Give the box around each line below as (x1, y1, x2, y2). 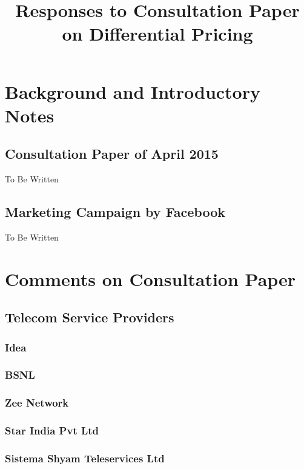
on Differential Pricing (62, 21, 253, 46)
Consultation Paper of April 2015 (5, 144, 219, 163)
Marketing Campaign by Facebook (5, 202, 226, 221)
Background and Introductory (5, 79, 260, 104)
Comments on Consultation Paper (5, 266, 296, 291)
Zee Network (5, 395, 69, 410)
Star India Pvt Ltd (5, 423, 99, 438)
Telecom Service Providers (5, 308, 174, 327)
